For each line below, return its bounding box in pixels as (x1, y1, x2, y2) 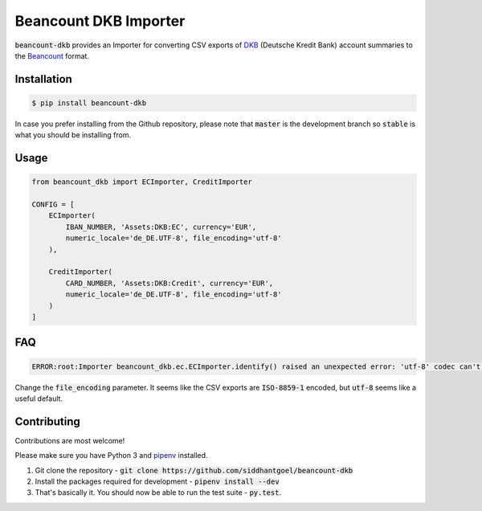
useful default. (14, 394, 63, 403)
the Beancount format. (14, 51, 90, 60)
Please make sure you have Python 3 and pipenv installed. (14, 451, 208, 460)
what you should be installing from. (14, 130, 132, 140)
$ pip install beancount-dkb (31, 98, 147, 108)
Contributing (14, 415, 80, 428)
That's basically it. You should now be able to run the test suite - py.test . (35, 488, 281, 497)
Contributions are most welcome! (14, 435, 125, 445)
